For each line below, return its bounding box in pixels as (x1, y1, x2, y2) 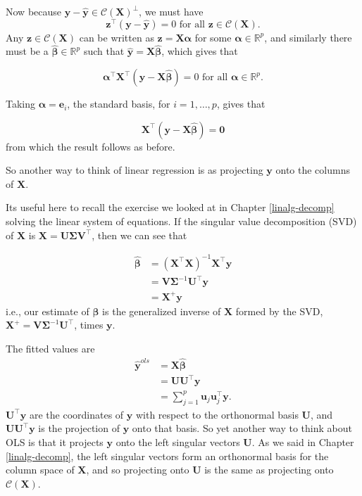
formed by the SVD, (235, 303, 323, 318)
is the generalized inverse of (102, 303, 221, 318)
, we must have (139, 4, 204, 18)
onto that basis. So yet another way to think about (132, 421, 352, 435)
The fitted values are (6, 341, 95, 356)
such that (83, 44, 125, 58)
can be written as (79, 30, 154, 44)
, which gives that (161, 44, 238, 58)
